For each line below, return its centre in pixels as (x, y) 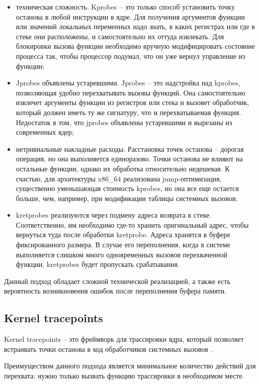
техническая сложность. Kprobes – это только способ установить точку (125, 7)
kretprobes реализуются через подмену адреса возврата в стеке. (113, 215)
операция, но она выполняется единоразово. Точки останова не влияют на (129, 159)
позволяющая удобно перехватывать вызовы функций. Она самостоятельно (131, 92)
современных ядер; (45, 132)
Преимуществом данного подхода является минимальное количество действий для (130, 366)
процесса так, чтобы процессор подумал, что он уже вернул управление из (131, 56)
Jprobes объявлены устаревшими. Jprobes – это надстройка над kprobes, (128, 83)
